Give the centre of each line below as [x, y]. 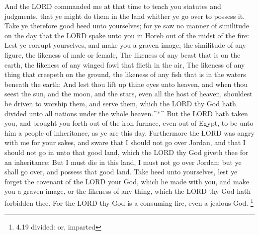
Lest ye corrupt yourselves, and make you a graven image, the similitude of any [125, 45]
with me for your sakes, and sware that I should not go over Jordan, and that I [125, 142]
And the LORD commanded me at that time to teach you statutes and [113, 6]
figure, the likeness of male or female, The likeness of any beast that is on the [123, 54]
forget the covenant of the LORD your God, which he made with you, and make [127, 181]
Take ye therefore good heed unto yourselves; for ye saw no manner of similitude [127, 26]
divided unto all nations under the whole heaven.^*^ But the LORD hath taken [126, 113]
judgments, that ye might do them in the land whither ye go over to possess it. [125, 16]
